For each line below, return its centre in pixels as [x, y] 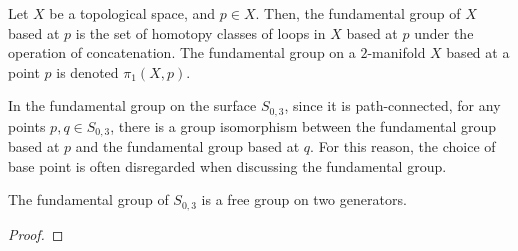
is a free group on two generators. [304, 199]
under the [444, 32]
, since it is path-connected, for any [392, 105]
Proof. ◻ [36, 233]
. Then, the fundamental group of [358, 13]
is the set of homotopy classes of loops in [200, 32]
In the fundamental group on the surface [132, 105]
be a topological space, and [132, 13]
